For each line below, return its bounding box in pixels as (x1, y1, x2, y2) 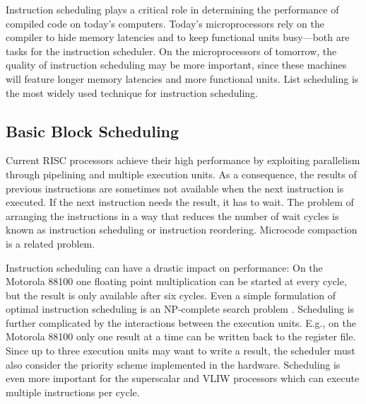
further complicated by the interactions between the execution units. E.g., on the (6, 315, 356, 330)
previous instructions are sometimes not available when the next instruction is (6, 180, 344, 195)
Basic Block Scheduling (6, 120, 179, 142)
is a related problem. (6, 236, 95, 250)
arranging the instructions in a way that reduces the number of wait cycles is (6, 208, 339, 223)
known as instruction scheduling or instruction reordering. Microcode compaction (6, 222, 358, 237)
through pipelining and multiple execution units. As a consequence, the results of (6, 166, 357, 181)
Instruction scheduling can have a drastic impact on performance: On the (6, 260, 323, 275)
